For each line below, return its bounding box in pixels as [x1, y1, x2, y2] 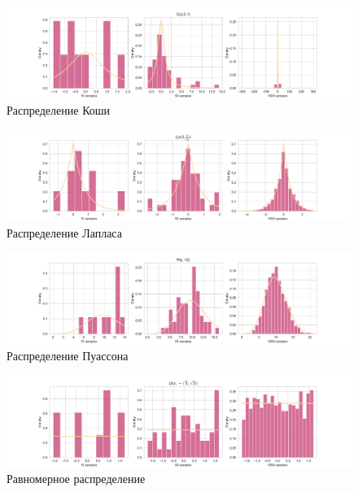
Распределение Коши [7, 101, 111, 118]
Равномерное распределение [7, 470, 146, 487]
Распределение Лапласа [7, 224, 122, 241]
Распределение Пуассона [7, 347, 129, 364]
